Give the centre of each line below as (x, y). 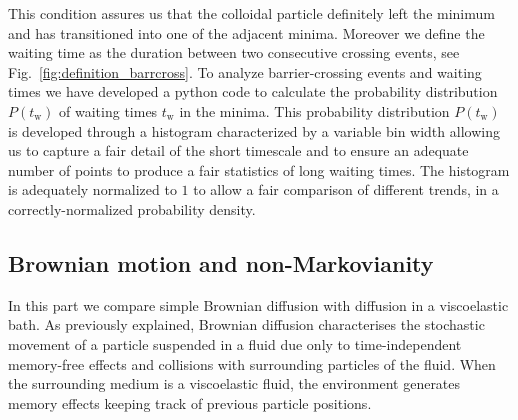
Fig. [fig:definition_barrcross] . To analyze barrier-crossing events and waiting (245, 71)
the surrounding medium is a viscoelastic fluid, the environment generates (234, 383)
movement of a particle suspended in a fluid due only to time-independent (235, 343)
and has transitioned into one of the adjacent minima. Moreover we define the (246, 32)
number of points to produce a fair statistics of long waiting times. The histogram (259, 169)
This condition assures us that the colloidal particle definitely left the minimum (251, 13)
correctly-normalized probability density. (132, 208)
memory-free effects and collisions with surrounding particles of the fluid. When (252, 363)
